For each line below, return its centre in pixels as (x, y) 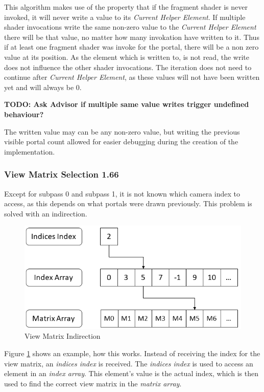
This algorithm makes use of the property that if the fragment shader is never (126, 7)
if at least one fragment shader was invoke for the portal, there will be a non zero (131, 47)
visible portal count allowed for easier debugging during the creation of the (121, 141)
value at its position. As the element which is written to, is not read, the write (127, 57)
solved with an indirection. (46, 213)
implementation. (30, 151)
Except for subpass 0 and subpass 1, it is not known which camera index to (122, 193)
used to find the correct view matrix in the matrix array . (93, 383)
